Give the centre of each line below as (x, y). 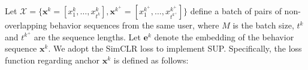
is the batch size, (263, 25)
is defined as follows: (151, 60)
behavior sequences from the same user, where (135, 25)
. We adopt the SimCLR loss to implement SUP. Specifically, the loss (175, 48)
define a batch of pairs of (236, 11)
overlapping (26, 25)
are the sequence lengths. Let (87, 36)
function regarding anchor (52, 60)
